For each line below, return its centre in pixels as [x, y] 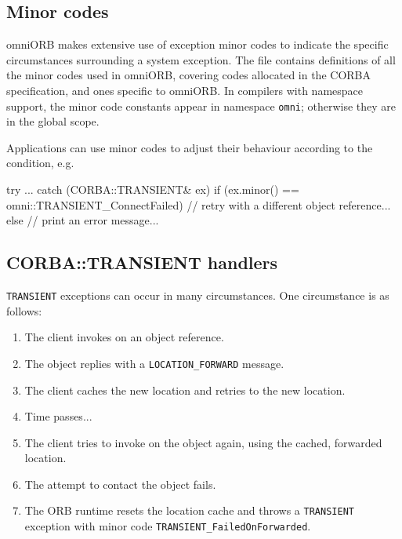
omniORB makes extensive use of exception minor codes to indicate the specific [197, 44]
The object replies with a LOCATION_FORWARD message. [154, 363]
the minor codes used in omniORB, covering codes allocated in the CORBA [188, 75]
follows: [24, 310]
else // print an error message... [83, 220]
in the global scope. [53, 121]
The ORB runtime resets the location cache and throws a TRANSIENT [189, 510]
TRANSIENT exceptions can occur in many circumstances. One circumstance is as [198, 295]
